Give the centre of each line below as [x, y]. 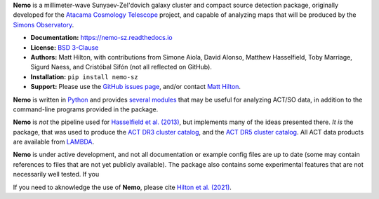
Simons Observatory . [44, 25]
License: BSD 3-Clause [65, 47]
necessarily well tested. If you [56, 174]
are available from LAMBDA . [54, 142]
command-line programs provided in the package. [86, 109]
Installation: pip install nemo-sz [84, 76]
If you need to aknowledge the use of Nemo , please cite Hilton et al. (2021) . [122, 187]
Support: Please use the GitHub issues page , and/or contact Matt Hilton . [136, 87]
